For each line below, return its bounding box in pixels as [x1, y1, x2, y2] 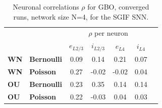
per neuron [94, 28, 128, 38]
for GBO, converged [87, 2, 149, 12]
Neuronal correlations [13, 2, 79, 12]
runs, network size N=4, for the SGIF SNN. [13, 11, 149, 22]
